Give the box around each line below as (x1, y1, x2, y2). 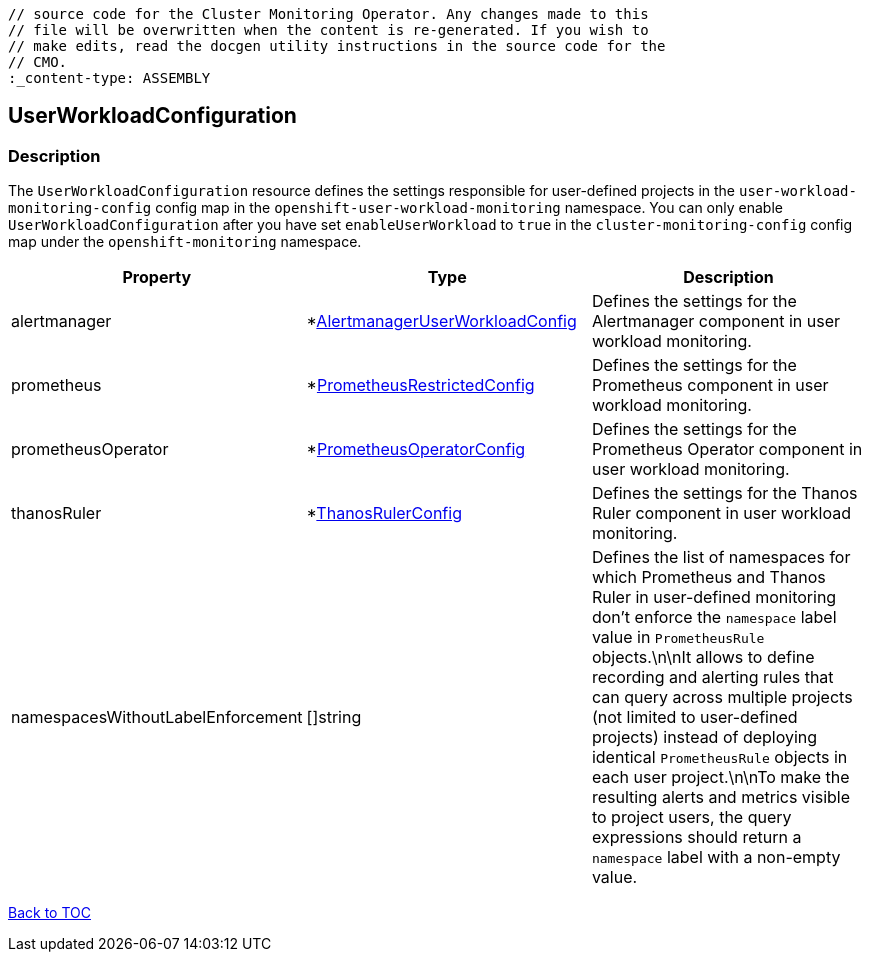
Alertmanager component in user (591, 311, 840, 332)
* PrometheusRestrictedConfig (306, 375, 535, 396)
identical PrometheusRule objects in (591, 747, 848, 768)
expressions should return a (591, 827, 802, 848)
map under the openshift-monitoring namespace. (8, 233, 362, 251)
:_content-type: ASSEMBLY (8, 70, 211, 86)
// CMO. (8, 54, 68, 70)
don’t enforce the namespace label (591, 607, 837, 628)
